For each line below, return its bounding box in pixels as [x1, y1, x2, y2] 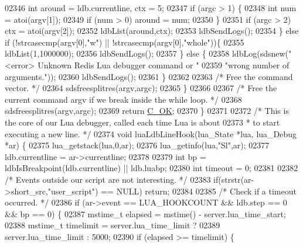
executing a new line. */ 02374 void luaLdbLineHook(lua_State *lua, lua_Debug [5, 127, 297, 140]
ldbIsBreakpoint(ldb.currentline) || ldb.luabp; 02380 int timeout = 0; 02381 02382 [5, 162, 298, 174]
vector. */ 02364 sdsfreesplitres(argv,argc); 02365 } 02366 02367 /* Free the [5, 82, 277, 94]
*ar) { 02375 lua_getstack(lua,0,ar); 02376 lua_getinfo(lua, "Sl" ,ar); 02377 [5, 139, 270, 151]
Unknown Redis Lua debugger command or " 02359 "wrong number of [38, 58, 290, 71]
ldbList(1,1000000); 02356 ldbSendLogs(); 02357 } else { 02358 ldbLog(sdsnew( [5, 47, 288, 60]
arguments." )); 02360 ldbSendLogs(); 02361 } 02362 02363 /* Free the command [5, 70, 293, 82]
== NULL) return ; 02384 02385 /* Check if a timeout [101, 185, 297, 197]
